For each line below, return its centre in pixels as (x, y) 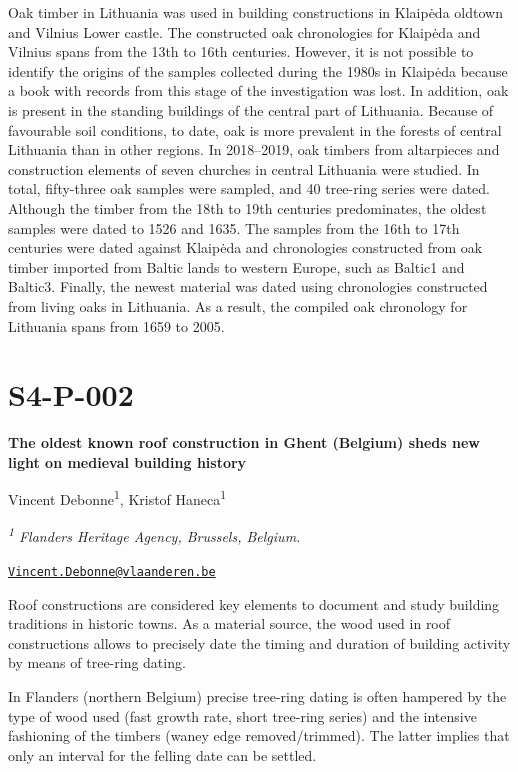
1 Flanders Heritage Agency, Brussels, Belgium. (154, 535)
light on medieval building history (127, 461)
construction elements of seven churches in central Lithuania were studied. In (244, 168)
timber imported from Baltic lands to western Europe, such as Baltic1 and (236, 266)
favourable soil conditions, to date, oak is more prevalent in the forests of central (255, 129)
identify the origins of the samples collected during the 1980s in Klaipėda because (258, 70)
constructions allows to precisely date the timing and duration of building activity (259, 642)
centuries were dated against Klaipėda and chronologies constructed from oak (245, 247)
